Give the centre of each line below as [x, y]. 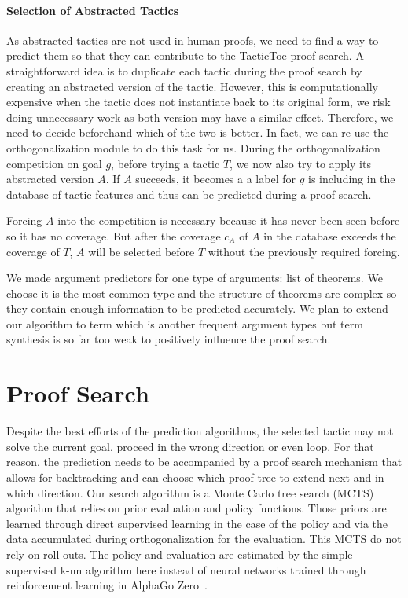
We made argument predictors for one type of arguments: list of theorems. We [195, 278]
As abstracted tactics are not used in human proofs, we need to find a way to [193, 40]
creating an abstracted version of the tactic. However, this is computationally [192, 86]
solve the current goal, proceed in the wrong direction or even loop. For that [190, 446]
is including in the [351, 179]
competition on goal [54, 163]
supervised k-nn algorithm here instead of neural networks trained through [186, 569]
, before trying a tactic [165, 163]
